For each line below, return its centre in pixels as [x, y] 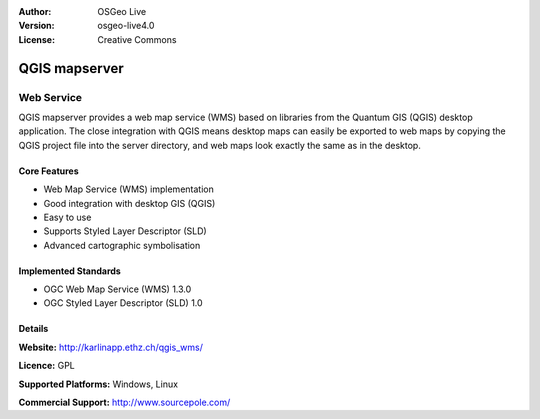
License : [36, 39]
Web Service [50, 97]
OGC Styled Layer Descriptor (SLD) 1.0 [123, 303]
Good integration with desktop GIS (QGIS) [129, 203]
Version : [36, 26]
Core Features [48, 171]
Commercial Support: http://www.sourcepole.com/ [124, 402]
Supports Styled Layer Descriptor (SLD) [125, 231]
